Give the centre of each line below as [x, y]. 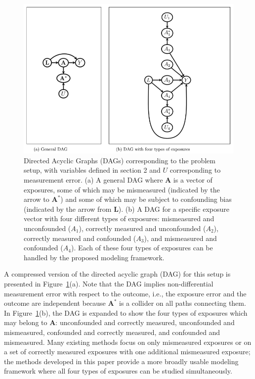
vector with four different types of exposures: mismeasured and [119, 218]
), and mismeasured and [180, 238]
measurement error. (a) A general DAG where [93, 180]
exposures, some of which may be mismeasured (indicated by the [122, 189]
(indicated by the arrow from [68, 209]
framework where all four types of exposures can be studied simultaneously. [118, 371]
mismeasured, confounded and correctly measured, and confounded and [112, 332]
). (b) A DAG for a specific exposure [174, 209]
